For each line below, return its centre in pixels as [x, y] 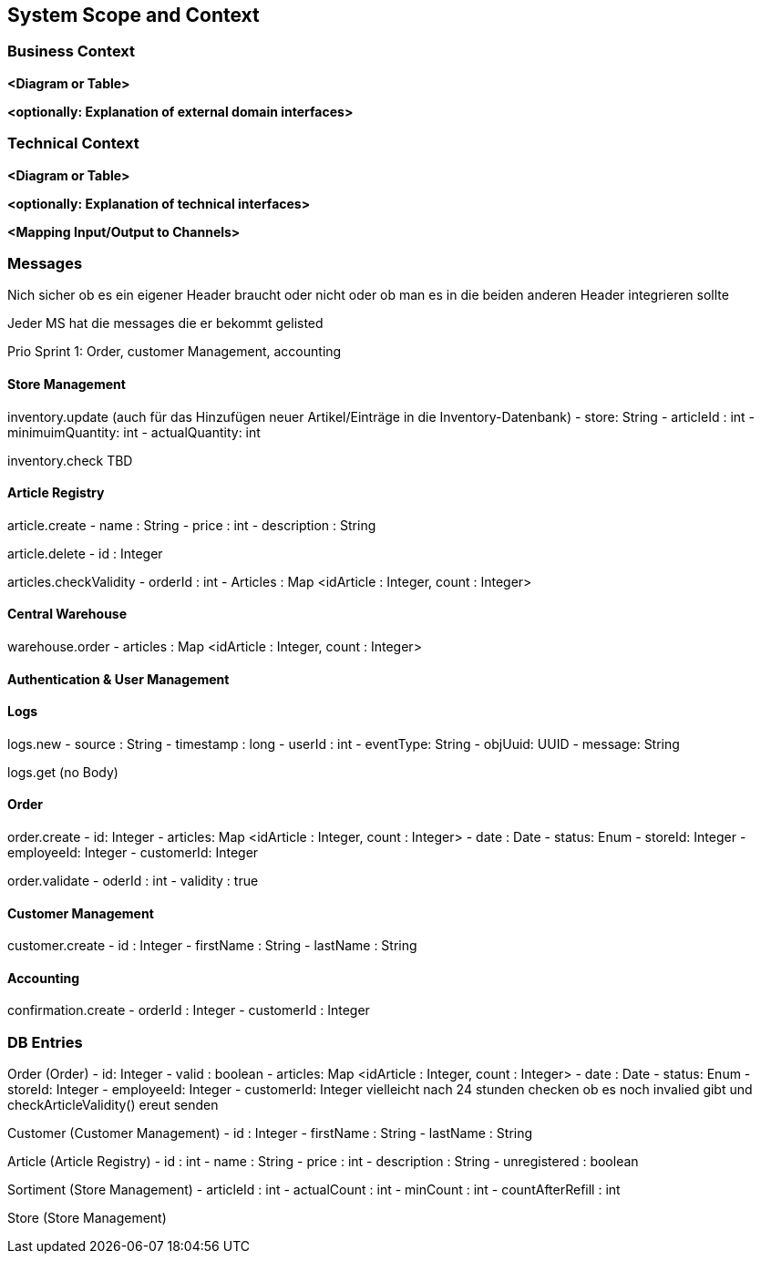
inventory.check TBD [70, 460]
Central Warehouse [67, 614]
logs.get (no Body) [63, 772]
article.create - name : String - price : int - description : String [192, 525]
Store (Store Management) [87, 1218]
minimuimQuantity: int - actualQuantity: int [134, 432]
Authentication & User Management [118, 679]
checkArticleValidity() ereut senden [113, 1105]
